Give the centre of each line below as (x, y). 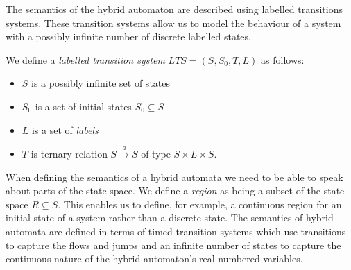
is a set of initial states (83, 106)
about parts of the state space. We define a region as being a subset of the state (175, 191)
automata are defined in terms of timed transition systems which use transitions (176, 231)
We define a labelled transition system (85, 59)
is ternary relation (69, 153)
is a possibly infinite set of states (101, 83)
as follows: (283, 59)
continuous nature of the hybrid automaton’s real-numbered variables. (154, 259)
